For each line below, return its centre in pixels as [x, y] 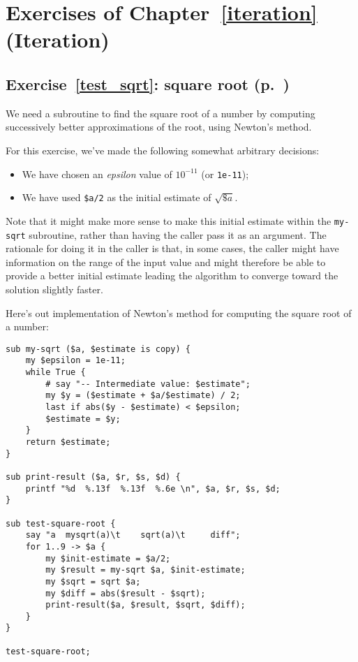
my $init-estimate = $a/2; [108, 558]
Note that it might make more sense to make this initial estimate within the [169, 220]
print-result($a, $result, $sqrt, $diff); [146, 605]
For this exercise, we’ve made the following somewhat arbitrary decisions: [163, 150]
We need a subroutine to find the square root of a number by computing [161, 113]
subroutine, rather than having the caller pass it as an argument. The [178, 234]
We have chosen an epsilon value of [97, 174]
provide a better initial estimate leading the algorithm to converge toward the [172, 275]
